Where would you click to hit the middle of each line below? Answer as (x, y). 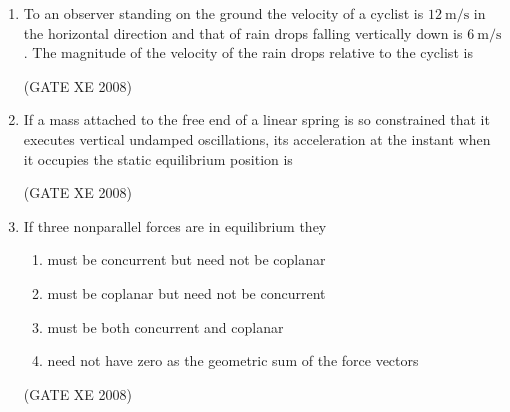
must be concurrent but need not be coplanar (186, 259)
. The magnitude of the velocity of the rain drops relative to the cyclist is (248, 52)
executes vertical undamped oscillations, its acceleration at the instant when (257, 138)
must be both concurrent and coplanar (165, 326)
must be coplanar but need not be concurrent (186, 292)
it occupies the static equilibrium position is (158, 158)
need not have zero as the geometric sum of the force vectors (233, 360)
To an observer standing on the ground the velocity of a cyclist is (223, 13)
